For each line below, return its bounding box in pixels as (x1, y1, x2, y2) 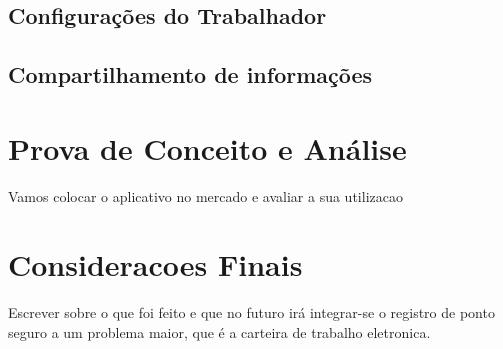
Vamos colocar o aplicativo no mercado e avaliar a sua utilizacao (8, 185, 403, 206)
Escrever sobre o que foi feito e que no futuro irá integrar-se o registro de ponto (8, 302, 495, 323)
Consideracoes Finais (8, 244, 303, 285)
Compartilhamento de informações (8, 59, 373, 90)
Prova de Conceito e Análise (8, 127, 407, 168)
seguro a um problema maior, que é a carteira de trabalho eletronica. (8, 322, 431, 342)
